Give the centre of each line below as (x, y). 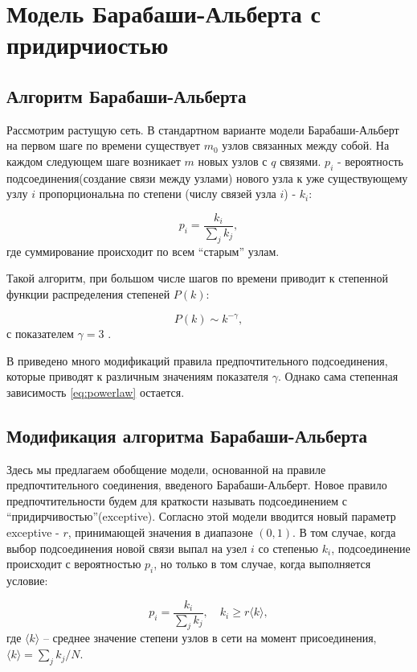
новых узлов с (233, 161)
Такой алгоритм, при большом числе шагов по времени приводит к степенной (198, 278)
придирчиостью (88, 45)
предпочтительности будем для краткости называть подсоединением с (177, 500)
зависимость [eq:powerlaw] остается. (96, 392)
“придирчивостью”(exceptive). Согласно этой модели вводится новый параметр (201, 516)
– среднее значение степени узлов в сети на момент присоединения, (210, 638)
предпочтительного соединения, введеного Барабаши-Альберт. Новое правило (197, 485)
